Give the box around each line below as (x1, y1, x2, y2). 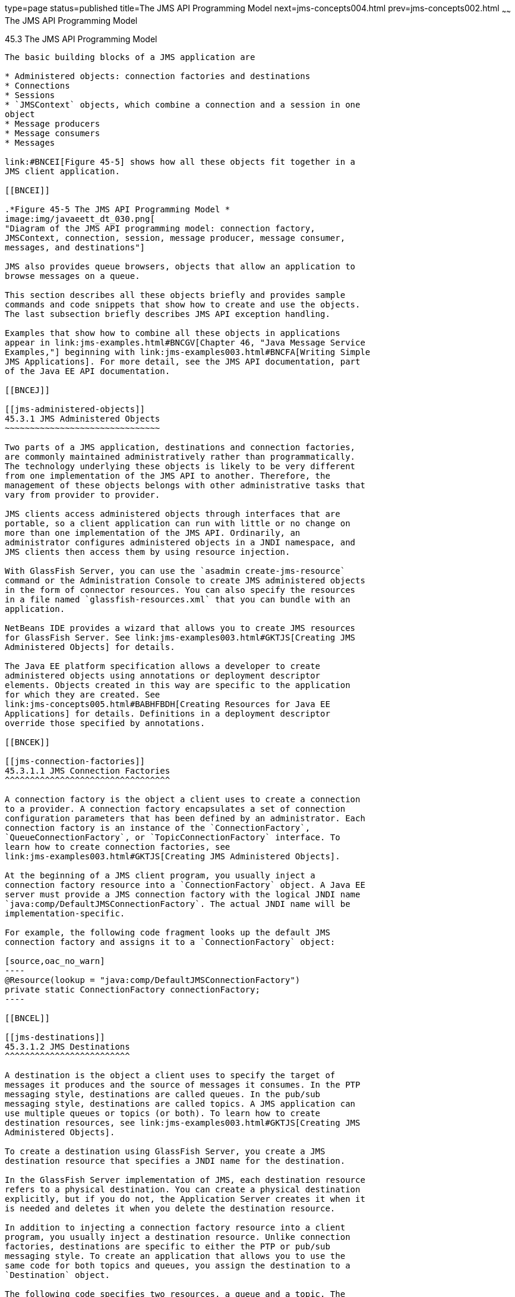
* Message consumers (5, 128, 100, 138)
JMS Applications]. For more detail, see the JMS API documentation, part (5, 356, 361, 366)
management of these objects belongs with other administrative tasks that (5, 480, 365, 490)
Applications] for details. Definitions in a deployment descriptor (5, 708, 330, 718)
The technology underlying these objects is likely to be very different (5, 461, 356, 471)
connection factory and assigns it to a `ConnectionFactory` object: (5, 937, 336, 947)
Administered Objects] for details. (5, 642, 175, 652)
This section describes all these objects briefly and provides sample (5, 290, 346, 300)
